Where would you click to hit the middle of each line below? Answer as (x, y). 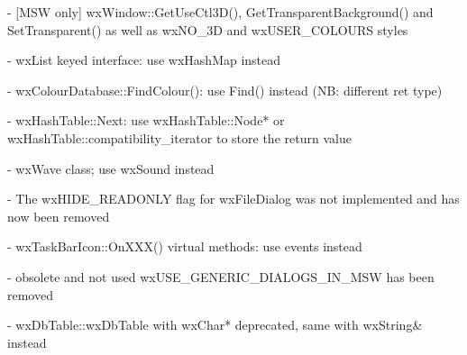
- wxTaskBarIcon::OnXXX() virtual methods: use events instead (185, 246)
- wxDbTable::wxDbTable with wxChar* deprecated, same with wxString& (215, 325)
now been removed (59, 216)
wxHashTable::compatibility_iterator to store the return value (179, 137)
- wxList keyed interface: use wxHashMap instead (144, 60)
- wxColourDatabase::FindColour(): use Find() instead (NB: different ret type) (225, 90)
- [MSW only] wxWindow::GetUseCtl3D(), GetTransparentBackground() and (220, 12)
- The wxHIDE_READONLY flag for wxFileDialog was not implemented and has (233, 199)
